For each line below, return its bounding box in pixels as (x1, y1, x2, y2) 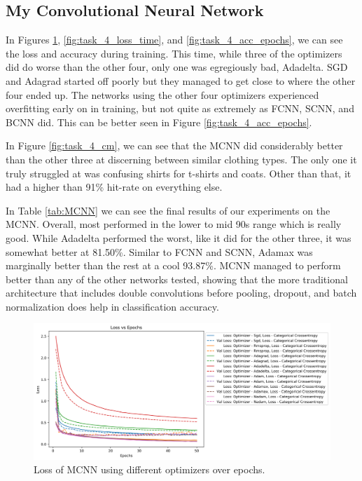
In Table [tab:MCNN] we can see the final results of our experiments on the (6, 203, 330, 217)
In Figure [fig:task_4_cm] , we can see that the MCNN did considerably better (6, 138, 343, 153)
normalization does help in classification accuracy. (6, 299, 219, 313)
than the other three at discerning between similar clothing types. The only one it (6, 151, 357, 166)
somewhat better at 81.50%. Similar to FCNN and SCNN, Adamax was (6, 244, 313, 259)
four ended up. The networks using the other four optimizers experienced (6, 87, 319, 102)
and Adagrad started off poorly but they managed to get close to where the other (6, 73, 356, 88)
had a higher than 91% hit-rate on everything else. (6, 179, 223, 194)
